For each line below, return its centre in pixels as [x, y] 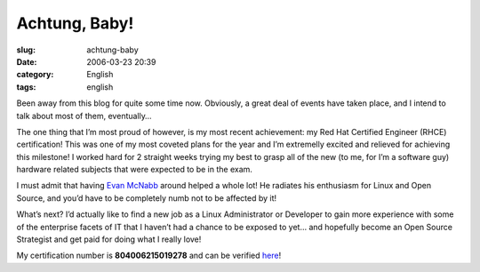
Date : [27, 61]
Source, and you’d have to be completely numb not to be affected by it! [147, 198]
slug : [26, 50]
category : [35, 75]
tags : [26, 87]
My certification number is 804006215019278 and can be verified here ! [149, 256]
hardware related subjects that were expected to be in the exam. [135, 170]
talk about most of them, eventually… [84, 116]
